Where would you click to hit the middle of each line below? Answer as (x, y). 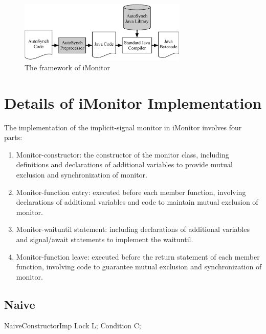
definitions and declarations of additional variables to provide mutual (124, 164)
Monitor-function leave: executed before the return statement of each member (138, 256)
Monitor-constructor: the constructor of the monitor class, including (123, 154)
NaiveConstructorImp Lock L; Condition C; (73, 326)
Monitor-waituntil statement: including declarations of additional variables (133, 229)
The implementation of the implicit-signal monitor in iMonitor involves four (123, 127)
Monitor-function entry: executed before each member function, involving (131, 192)
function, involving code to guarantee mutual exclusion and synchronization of (139, 267)
